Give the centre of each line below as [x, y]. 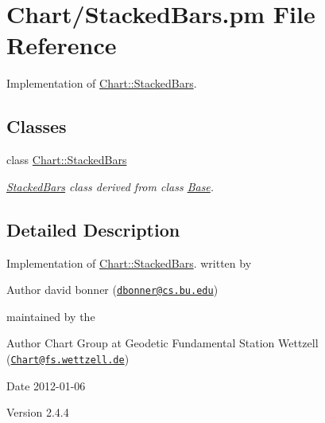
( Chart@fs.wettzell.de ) [68, 358]
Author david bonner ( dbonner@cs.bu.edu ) [112, 290]
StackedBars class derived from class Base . [110, 186]
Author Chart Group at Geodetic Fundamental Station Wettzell [162, 343]
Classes [37, 126]
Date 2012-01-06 [46, 385]
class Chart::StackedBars [67, 160]
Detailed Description [93, 229]
